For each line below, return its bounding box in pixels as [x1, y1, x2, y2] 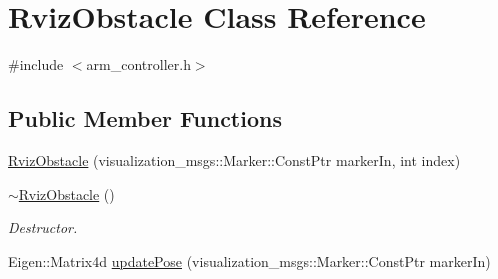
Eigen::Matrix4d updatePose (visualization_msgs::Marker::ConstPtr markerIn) [8, 250, 491, 271]
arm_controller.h [86, 54, 191, 75]
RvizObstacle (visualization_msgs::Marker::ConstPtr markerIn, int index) [8, 149, 461, 170]
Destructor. [8, 217, 78, 238]
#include [8, 54, 64, 75]
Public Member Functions [8, 103, 282, 134]
